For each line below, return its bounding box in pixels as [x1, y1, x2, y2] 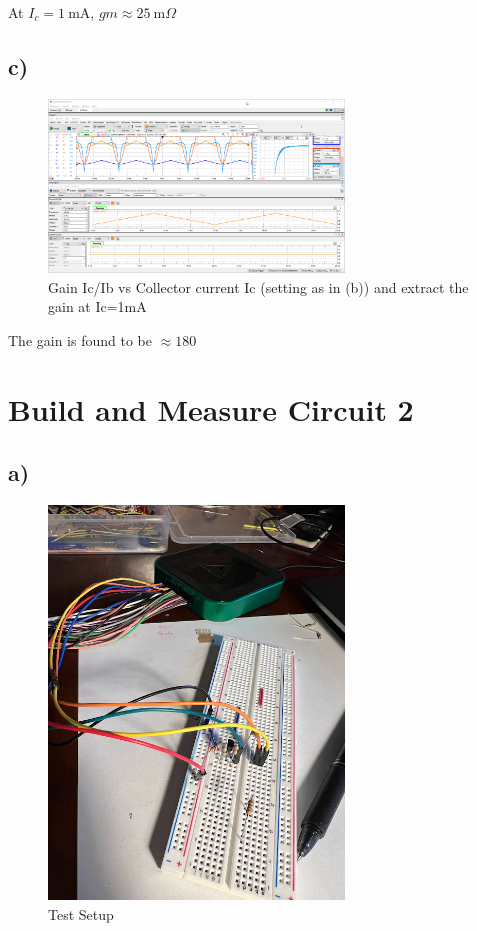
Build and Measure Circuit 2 [8, 388, 414, 429]
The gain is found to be [8, 329, 152, 350]
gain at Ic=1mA [48, 296, 147, 317]
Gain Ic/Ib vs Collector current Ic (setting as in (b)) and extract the [48, 276, 469, 297]
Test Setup [48, 904, 114, 925]
